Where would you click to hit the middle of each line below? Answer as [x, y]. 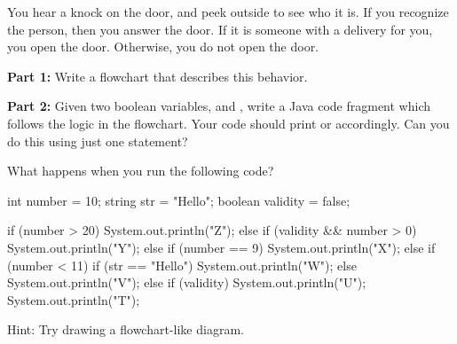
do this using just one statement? [98, 141]
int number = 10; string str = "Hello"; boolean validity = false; [179, 200]
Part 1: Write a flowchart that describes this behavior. [158, 76]
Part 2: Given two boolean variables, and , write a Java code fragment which [219, 106]
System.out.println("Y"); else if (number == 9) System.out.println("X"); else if [221, 247]
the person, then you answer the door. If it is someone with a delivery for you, [220, 29]
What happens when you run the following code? [141, 171]
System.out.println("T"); [74, 299]
